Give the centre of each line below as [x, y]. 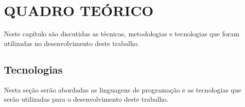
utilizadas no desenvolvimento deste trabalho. [72, 43]
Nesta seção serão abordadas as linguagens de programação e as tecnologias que [122, 89]
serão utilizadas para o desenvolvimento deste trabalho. [86, 99]
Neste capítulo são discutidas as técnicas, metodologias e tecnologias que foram [122, 34]
